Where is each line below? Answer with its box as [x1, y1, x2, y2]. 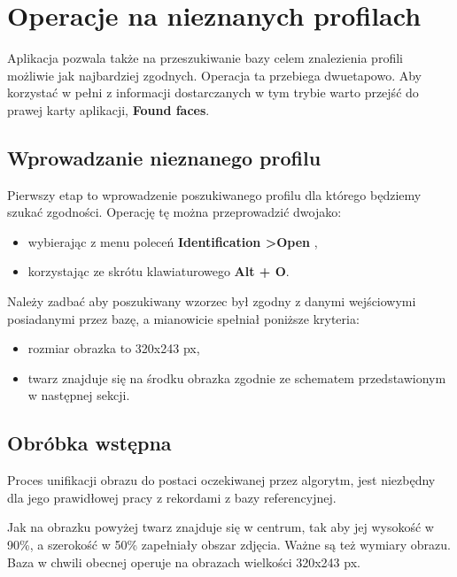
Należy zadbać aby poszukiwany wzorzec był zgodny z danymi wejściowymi [7, 292, 416, 311]
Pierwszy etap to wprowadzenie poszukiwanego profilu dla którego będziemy [7, 185, 422, 204]
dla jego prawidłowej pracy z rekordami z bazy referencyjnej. [7, 488, 337, 506]
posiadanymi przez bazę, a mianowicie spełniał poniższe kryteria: [7, 309, 360, 327]
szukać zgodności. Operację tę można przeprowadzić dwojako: [7, 203, 342, 221]
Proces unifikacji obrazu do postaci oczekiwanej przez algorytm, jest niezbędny [7, 471, 436, 489]
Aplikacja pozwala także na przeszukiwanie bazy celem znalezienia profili [7, 49, 403, 67]
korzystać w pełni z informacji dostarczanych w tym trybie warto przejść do [7, 83, 419, 102]
